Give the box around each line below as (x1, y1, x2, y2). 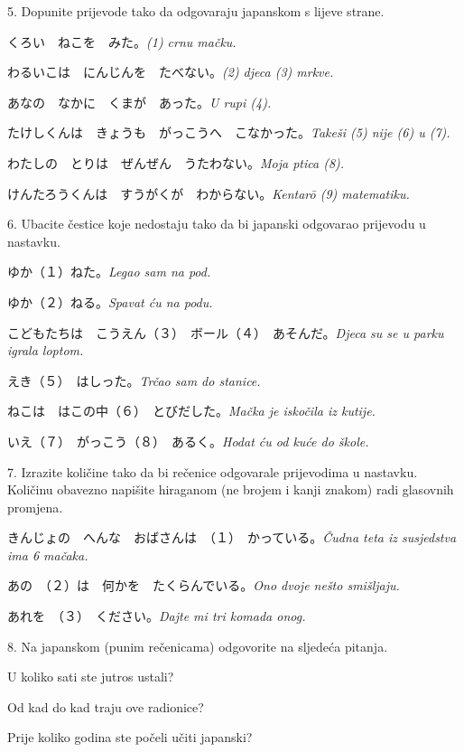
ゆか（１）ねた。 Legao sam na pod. (7, 262, 211, 281)
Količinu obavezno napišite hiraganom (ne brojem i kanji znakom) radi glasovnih (7, 480, 454, 499)
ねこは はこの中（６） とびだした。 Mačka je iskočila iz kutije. (7, 401, 376, 420)
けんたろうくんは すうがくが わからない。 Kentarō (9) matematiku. (7, 183, 410, 202)
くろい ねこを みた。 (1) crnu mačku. (7, 32, 237, 51)
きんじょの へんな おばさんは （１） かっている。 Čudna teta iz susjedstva (7, 528, 457, 547)
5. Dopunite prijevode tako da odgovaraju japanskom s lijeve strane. (7, 2, 385, 20)
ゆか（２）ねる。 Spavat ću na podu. (7, 292, 213, 311)
